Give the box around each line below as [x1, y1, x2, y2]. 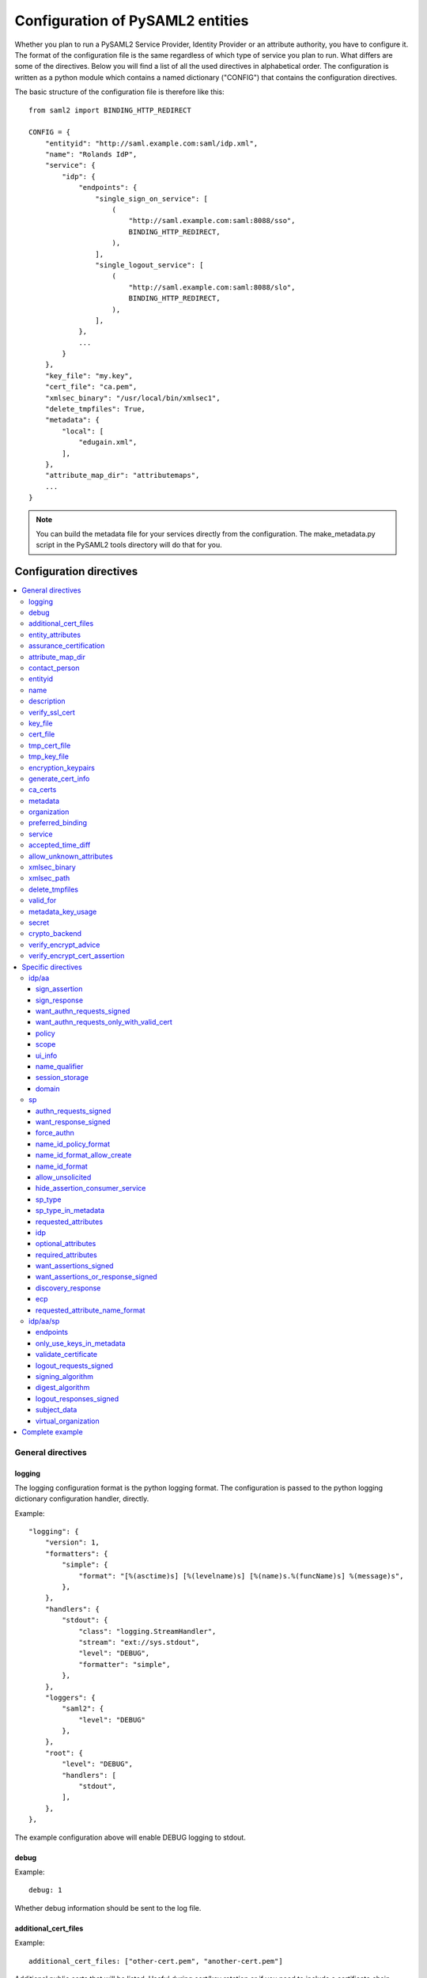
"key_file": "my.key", [44, 371, 134, 380]
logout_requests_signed [36, 1361, 114, 1370]
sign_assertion [36, 984, 83, 994]
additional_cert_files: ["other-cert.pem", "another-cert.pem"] [28, 1957, 284, 1965]
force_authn [36, 1128, 75, 1138]
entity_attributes [28, 630, 81, 639]
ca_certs [28, 785, 57, 794]
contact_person [28, 663, 80, 673]
